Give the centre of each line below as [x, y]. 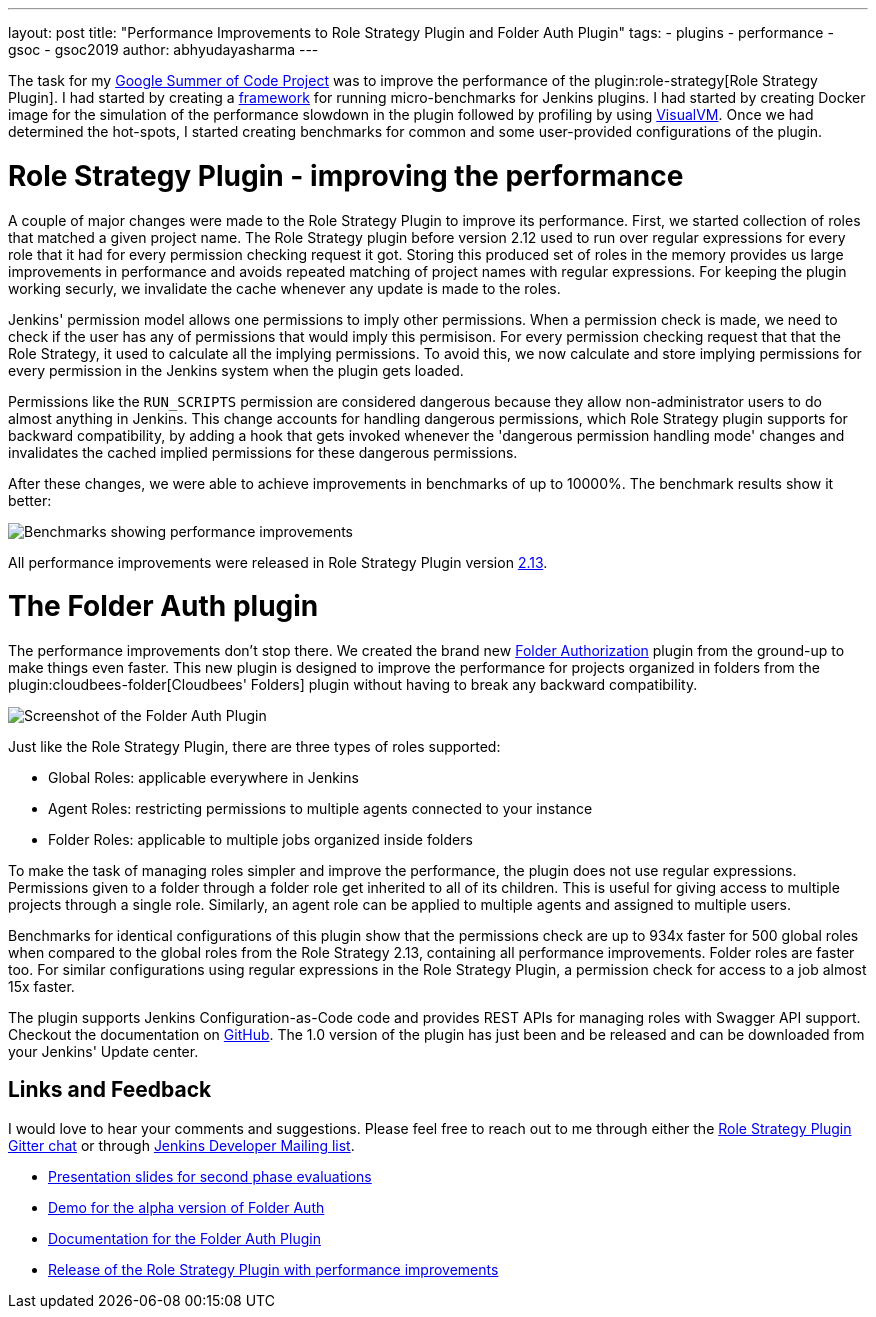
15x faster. [41, 986]
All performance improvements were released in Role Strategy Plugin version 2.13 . [278, 562]
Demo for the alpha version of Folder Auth [186, 1207]
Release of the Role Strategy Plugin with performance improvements [273, 1269]
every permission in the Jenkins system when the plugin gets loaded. [236, 370]
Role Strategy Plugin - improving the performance [346, 175]
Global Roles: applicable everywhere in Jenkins [203, 777]
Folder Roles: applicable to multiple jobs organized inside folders [260, 839]
